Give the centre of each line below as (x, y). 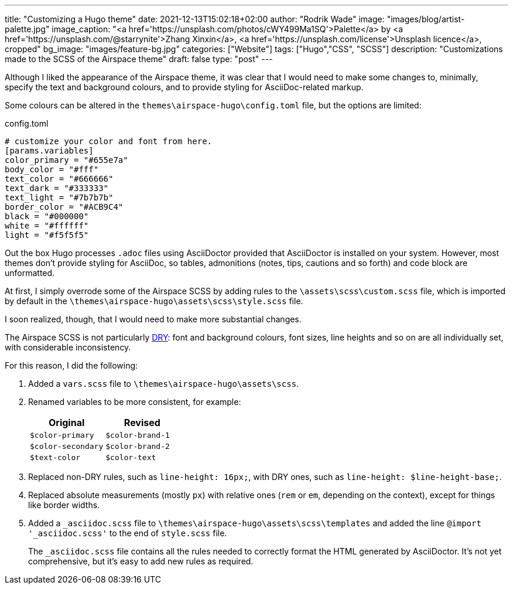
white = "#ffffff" (47, 226)
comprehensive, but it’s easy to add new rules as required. (141, 561)
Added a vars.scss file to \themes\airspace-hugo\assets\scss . (164, 384)
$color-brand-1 (138, 435)
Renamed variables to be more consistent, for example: (135, 402)
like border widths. (64, 505)
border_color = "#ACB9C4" (64, 207)
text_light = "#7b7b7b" (59, 198)
